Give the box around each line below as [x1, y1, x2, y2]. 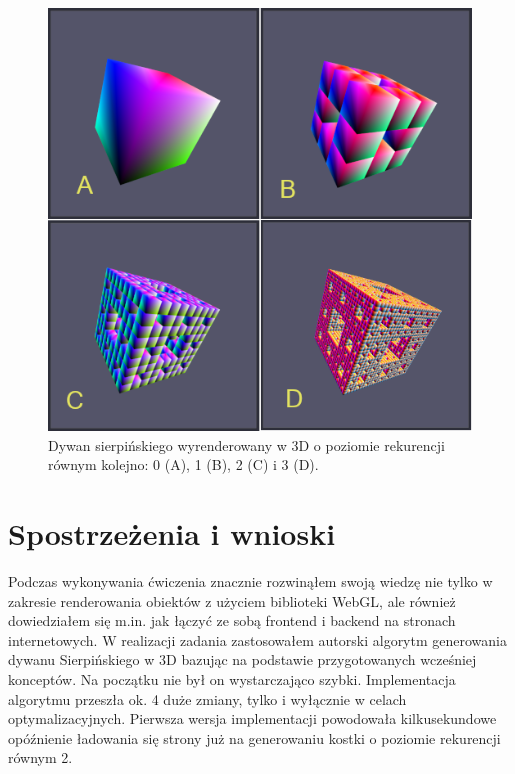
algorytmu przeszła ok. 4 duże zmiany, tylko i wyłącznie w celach [8, 688, 407, 709]
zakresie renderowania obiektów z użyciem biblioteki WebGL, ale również [8, 590, 456, 611]
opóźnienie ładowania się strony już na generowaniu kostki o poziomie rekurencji [8, 727, 501, 748]
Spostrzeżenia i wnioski [8, 513, 336, 554]
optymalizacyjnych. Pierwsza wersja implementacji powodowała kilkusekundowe [8, 708, 497, 729]
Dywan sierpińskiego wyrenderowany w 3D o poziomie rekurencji [48, 434, 446, 455]
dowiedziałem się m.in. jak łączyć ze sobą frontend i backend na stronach [8, 610, 456, 631]
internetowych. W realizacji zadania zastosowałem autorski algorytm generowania [8, 629, 507, 650]
